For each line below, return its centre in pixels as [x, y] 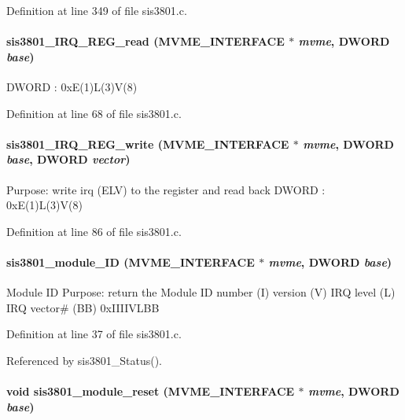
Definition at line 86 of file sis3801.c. [94, 231]
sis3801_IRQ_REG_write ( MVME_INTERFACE [148, 144]
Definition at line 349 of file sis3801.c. [97, 10]
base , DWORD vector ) [68, 159]
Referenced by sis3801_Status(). [85, 360]
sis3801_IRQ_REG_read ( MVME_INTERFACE [145, 41]
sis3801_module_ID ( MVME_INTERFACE [131, 262]
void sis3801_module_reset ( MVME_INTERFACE [151, 391]
